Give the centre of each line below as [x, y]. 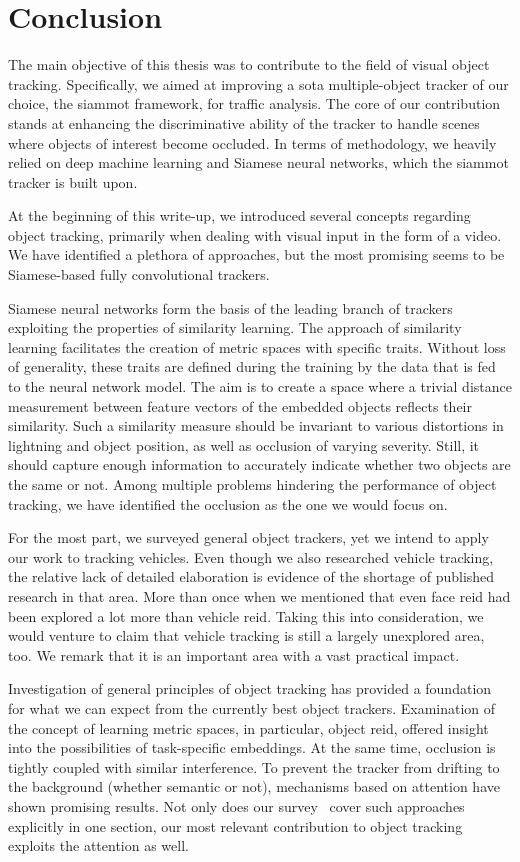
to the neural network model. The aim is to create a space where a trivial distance [260, 386]
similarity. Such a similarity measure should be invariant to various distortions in [256, 425]
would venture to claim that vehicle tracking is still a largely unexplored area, [246, 635]
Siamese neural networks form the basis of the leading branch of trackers [230, 307]
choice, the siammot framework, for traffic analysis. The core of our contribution [254, 103]
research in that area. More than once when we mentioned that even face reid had [259, 595]
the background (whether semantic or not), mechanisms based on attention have [254, 786]
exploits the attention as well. [98, 845]
